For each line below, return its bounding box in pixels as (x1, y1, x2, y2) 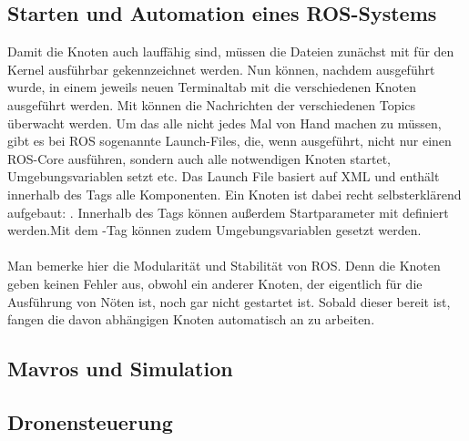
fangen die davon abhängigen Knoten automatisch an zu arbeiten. (7, 310, 375, 329)
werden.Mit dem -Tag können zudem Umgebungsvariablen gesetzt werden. (7, 220, 422, 240)
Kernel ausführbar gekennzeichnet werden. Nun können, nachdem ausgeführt (7, 59, 435, 78)
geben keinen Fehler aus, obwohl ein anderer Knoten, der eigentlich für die (7, 273, 423, 292)
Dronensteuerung (7, 407, 173, 436)
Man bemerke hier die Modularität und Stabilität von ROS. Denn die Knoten (7, 256, 441, 275)
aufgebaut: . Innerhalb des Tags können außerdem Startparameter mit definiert (7, 202, 449, 221)
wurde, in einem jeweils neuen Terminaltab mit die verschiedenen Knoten (7, 77, 417, 97)
